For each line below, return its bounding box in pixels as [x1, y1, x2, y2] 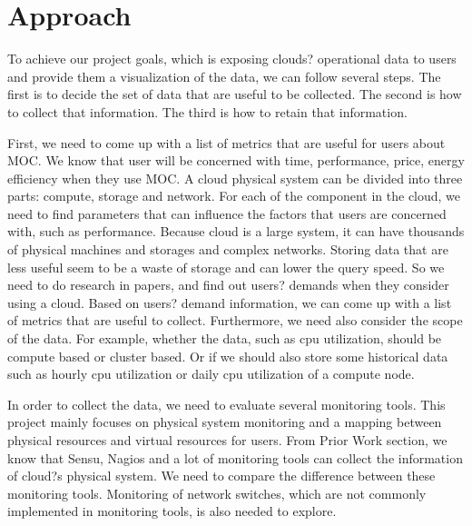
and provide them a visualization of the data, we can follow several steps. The [7, 66, 441, 85]
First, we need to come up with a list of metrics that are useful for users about [7, 133, 446, 152]
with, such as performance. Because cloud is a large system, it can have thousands [7, 222, 465, 241]
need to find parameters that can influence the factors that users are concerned [7, 203, 447, 223]
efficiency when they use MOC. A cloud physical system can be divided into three [7, 168, 463, 187]
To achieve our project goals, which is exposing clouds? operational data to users [7, 49, 457, 68]
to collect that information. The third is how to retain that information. [7, 102, 408, 121]
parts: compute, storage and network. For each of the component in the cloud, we [7, 186, 461, 205]
